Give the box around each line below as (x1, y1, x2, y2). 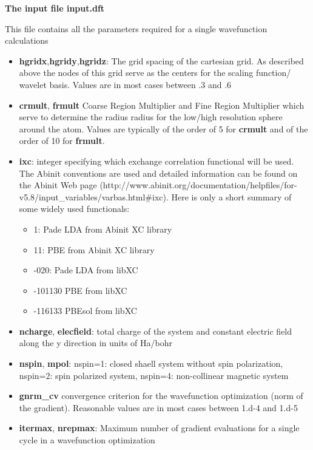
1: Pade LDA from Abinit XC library (33, 222, 172, 235)
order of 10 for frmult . (19, 134, 105, 147)
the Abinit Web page (19, 179, 97, 191)
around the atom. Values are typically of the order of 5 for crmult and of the (19, 122, 308, 135)
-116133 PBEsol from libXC (33, 304, 137, 317)
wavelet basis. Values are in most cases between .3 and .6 (19, 78, 232, 90)
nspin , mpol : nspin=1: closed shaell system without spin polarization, (19, 357, 283, 370)
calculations (5, 34, 49, 47)
